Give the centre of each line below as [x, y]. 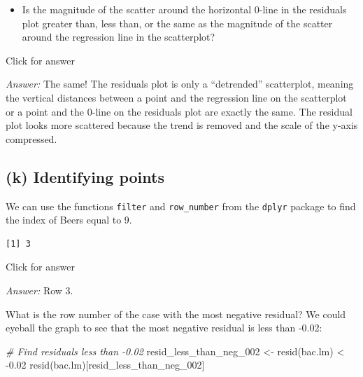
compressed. [31, 138]
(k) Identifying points [85, 176]
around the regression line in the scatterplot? [119, 37]
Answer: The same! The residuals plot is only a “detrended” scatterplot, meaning [180, 84]
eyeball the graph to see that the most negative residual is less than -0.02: [164, 328]
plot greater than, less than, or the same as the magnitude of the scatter [177, 23]
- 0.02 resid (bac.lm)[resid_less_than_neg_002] [105, 365]
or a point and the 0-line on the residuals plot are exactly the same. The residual [179, 111]
